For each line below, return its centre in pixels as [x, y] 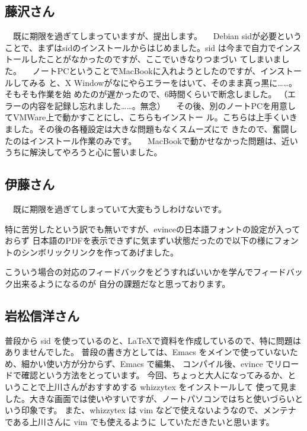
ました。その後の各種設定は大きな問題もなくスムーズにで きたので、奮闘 [147, 128]
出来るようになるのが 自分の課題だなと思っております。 [121, 283]
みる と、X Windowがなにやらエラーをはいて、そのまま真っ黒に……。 [163, 82]
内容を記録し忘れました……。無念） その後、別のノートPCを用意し [163, 105]
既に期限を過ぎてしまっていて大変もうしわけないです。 [120, 208]
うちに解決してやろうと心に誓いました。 [84, 152]
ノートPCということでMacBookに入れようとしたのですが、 [146, 70]
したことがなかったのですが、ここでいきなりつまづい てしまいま [155, 59]
